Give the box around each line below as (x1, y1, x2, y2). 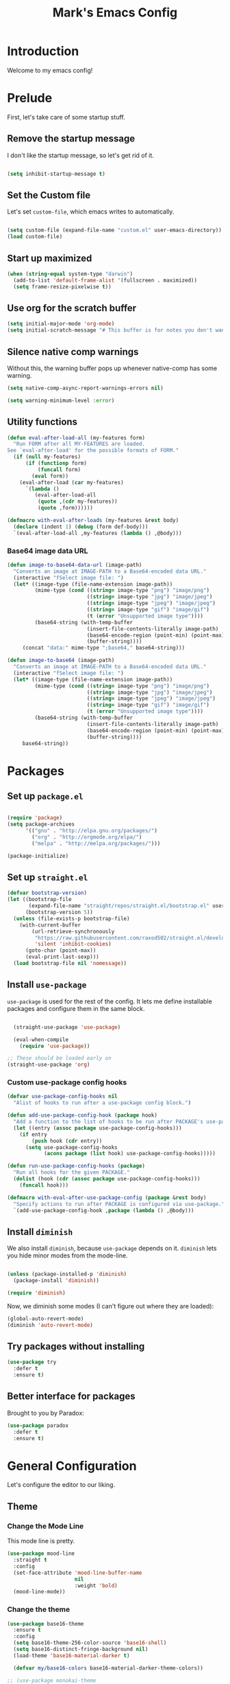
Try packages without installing (7, 1341, 145, 1352)
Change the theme (7, 1605, 71, 1615)
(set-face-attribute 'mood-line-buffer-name (13, 1569, 142, 1576)
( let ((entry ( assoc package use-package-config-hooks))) (13, 1124, 183, 1131)
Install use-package (7, 979, 87, 990)
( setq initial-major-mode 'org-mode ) (7, 321, 115, 328)
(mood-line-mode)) (13, 1589, 66, 1595)
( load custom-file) (7, 234, 63, 240)
